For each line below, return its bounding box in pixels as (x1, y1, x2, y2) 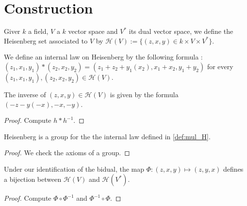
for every (207, 61, 233, 71)
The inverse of (4, 89, 46, 99)
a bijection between (4, 174, 62, 184)
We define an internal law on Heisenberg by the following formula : (4, 52, 203, 62)
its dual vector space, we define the (129, 26, 233, 36)
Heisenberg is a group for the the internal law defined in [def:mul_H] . (4, 131, 211, 141)
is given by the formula (110, 89, 179, 99)
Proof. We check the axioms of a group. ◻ (4, 147, 130, 158)
